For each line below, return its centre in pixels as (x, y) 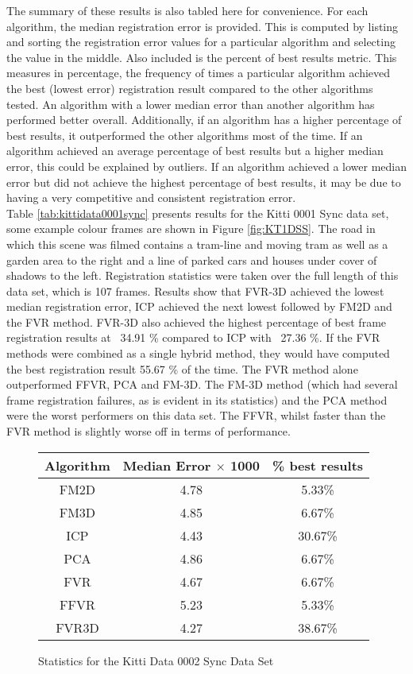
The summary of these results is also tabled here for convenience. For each (187, 10)
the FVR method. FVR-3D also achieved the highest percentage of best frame (197, 322)
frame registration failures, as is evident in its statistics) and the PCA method (197, 399)
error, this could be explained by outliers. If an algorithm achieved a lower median (207, 166)
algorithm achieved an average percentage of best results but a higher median (195, 151)
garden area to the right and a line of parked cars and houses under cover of (192, 260)
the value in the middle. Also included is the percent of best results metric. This (202, 57)
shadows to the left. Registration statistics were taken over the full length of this (203, 275)
